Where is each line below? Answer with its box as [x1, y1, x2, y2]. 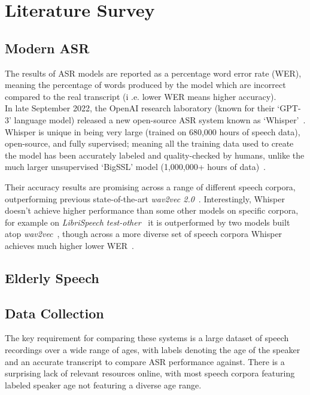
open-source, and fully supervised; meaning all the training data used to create [5, 137, 294, 150]
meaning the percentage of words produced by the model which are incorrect [5, 78, 286, 91]
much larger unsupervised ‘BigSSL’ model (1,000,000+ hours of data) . [5, 160, 266, 173]
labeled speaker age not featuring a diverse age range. [5, 378, 202, 391]
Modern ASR [5, 38, 90, 57]
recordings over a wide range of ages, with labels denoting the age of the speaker [5, 344, 300, 356]
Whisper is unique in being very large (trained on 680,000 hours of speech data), [5, 125, 300, 138]
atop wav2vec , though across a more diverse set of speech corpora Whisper [5, 227, 282, 240]
